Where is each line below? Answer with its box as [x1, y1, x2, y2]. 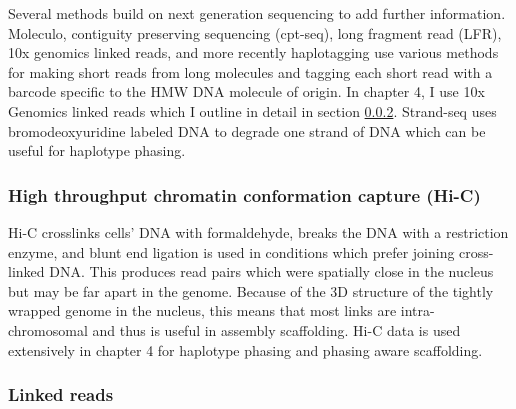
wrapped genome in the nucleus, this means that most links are [8, 300, 397, 321]
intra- [400, 300, 435, 321]
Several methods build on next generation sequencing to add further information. [8, 3, 506, 23]
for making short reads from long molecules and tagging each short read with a [8, 61, 493, 82]
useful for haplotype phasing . [8, 140, 186, 161]
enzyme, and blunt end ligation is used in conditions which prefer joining [8, 241, 455, 262]
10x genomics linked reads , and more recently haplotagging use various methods [8, 42, 499, 63]
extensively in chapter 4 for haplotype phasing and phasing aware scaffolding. [8, 339, 483, 360]
